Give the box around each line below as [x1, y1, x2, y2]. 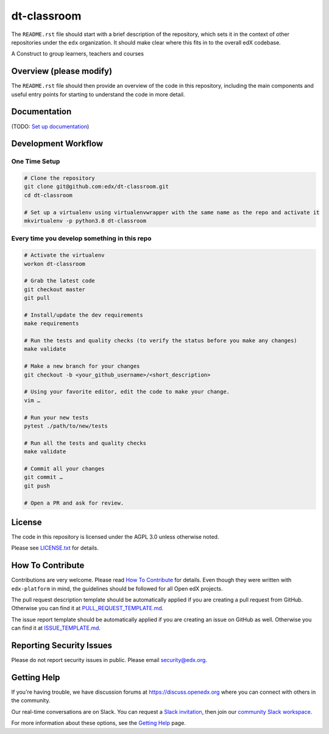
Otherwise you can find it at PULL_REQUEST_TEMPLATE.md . [11, 605, 164, 612]
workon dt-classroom [24, 260, 85, 267]
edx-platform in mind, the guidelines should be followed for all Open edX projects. [11, 585, 223, 592]
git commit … [24, 473, 63, 481]
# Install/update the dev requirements [24, 311, 143, 318]
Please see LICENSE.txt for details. [11, 544, 99, 552]
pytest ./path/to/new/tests [24, 423, 108, 430]
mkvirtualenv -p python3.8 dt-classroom [24, 217, 146, 225]
